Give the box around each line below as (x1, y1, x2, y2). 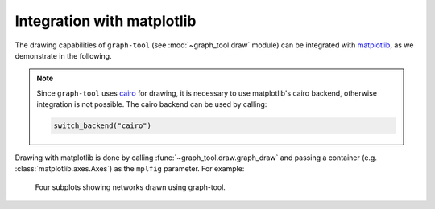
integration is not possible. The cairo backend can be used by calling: (36, 100, 267, 109)
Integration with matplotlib (14, 12, 197, 30)
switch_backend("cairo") (53, 121, 152, 130)
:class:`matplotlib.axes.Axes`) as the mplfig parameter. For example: (14, 164, 245, 174)
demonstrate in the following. (14, 51, 112, 60)
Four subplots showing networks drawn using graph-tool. (35, 182, 226, 192)
